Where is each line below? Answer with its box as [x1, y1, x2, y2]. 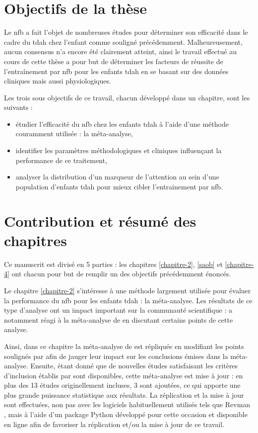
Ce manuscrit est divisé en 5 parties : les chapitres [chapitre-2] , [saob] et [4, 259, 223, 269]
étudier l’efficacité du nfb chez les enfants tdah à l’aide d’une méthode [15, 118, 229, 129]
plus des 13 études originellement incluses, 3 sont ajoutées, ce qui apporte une [4, 380, 241, 390]
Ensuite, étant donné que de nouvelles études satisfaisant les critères [30, 360, 238, 371]
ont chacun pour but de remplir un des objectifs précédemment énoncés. [11, 268, 231, 279]
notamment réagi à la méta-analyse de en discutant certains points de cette [4, 314, 233, 325]
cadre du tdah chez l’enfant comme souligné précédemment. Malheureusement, [4, 36, 243, 47]
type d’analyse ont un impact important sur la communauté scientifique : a [4, 305, 232, 315]
